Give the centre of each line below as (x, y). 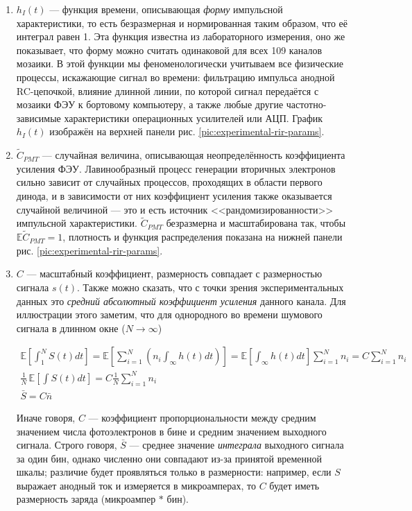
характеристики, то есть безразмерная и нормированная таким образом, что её (182, 23)
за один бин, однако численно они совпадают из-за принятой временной (169, 458)
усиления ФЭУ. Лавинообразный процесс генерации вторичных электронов (176, 168)
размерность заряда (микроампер (86, 499)
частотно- (306, 104)
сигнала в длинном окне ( (71, 328)
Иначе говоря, (46, 417)
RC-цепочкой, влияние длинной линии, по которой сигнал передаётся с (168, 90)
